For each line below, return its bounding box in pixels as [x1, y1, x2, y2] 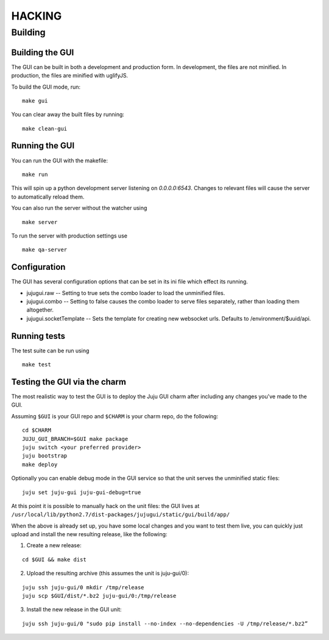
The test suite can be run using [11, 347, 90, 354]
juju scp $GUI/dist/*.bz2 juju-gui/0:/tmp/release [22, 592, 177, 600]
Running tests [11, 330, 66, 341]
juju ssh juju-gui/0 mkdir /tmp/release [22, 584, 144, 591]
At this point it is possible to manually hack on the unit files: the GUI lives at [11, 502, 200, 509]
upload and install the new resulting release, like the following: [11, 531, 168, 538]
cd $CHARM [22, 427, 51, 434]
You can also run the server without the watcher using [11, 205, 147, 212]
